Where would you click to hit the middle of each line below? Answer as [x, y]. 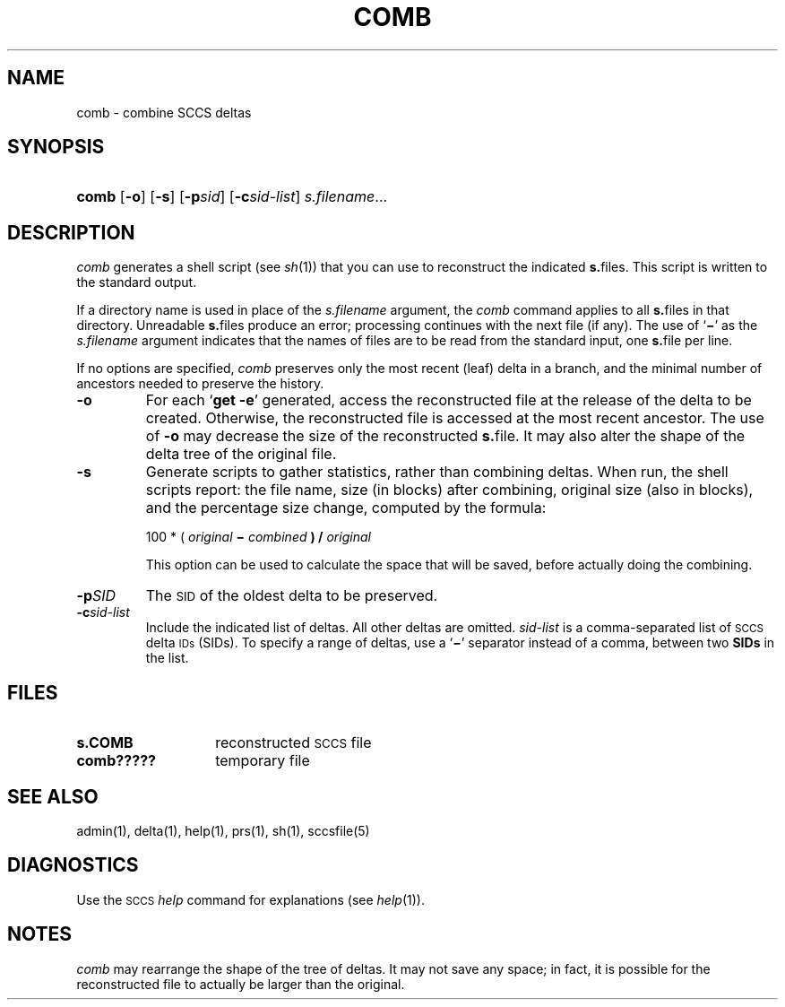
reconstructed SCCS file [293, 743]
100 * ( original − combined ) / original [258, 537]
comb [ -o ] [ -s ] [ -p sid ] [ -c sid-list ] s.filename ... [232, 197]
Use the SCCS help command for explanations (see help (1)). [250, 899]
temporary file [263, 761]
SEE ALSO [53, 796]
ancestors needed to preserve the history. [200, 384]
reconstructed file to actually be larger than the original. [241, 984]
